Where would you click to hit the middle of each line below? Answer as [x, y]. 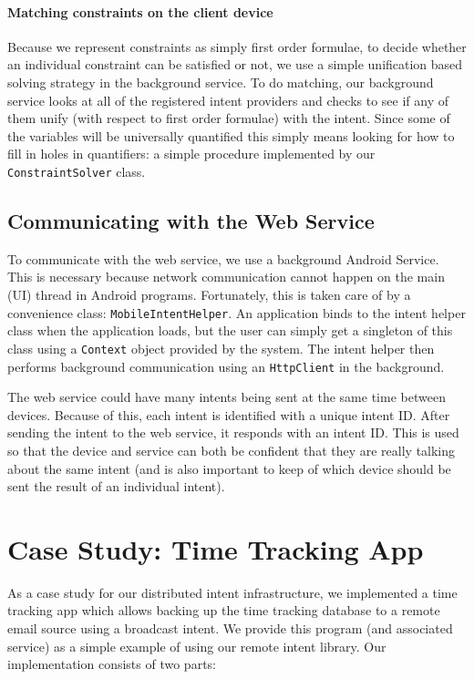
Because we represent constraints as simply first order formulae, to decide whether [237, 46]
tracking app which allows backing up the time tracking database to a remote [224, 610]
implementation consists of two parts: [112, 664]
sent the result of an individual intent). [116, 486]
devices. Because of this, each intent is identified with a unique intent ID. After [229, 414]
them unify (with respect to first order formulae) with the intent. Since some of [229, 118]
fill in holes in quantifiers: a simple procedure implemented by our [191, 154]
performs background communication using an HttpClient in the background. [226, 366]
